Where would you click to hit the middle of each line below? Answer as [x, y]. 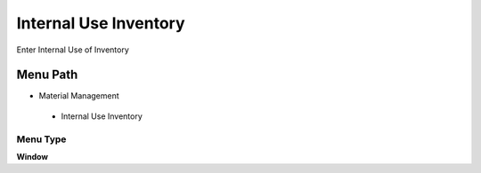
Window [33, 156]
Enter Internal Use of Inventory [73, 50]
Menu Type [41, 139]
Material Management [79, 96]
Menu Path [47, 75]
